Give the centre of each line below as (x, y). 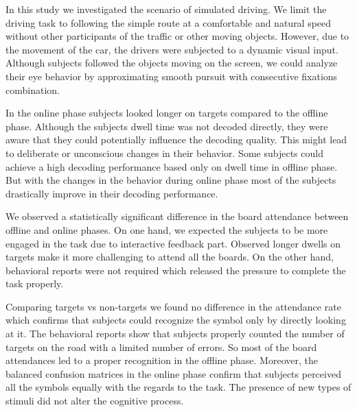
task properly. (35, 283)
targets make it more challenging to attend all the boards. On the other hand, (170, 257)
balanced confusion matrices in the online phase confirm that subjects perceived (173, 373)
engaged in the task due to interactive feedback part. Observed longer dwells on (173, 243)
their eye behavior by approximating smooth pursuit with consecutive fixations (172, 76)
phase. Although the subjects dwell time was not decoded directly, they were (167, 126)
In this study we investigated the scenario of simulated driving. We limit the (166, 9)
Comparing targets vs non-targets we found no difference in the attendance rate (173, 306)
